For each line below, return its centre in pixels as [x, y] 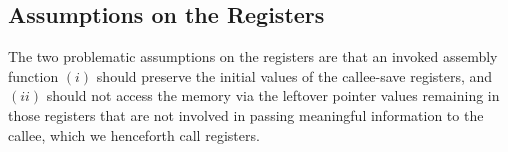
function [33, 75]
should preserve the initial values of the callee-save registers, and [294, 75]
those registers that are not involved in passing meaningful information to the [246, 114]
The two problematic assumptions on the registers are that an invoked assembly [253, 56]
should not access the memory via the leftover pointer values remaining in [273, 95]
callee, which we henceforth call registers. [134, 134]
